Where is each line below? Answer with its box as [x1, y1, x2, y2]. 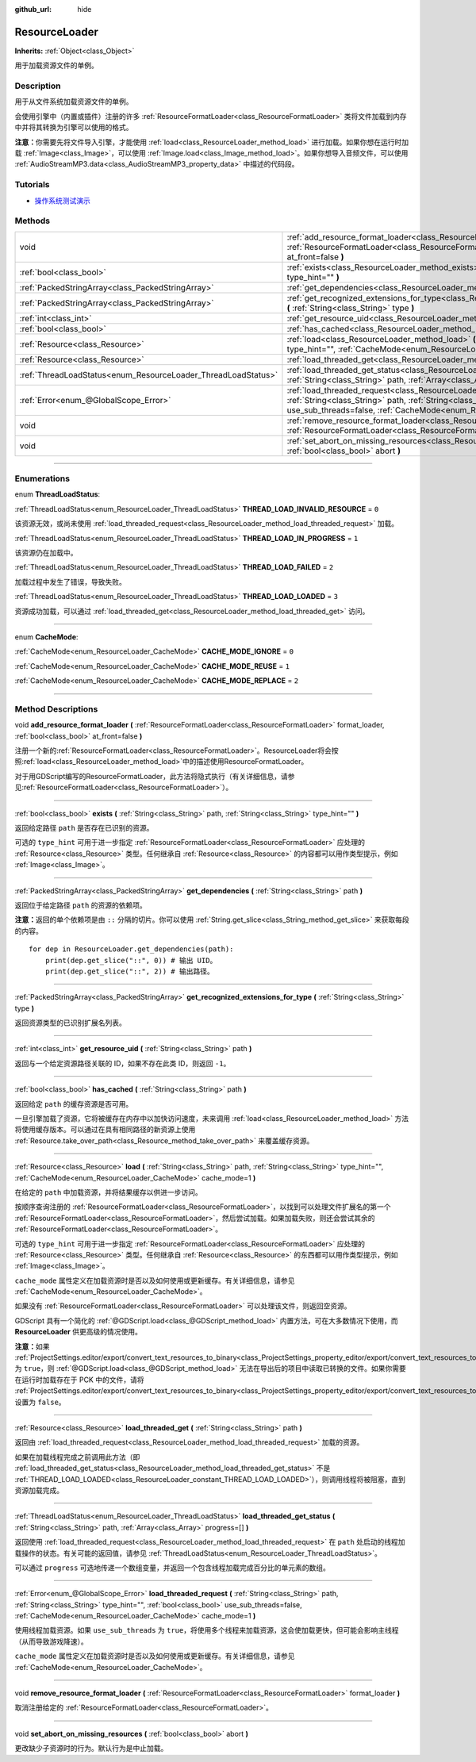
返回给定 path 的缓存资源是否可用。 [14, 1099, 133, 1108]
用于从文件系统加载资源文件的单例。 [14, 97, 133, 106]
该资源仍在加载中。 [14, 547, 78, 557]
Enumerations [14, 473, 71, 484]
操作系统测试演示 [34, 195, 90, 205]
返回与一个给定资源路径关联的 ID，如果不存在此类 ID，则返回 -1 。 [14, 1058, 231, 1068]
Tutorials [14, 179, 51, 190]
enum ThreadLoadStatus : [14, 489, 101, 499]
